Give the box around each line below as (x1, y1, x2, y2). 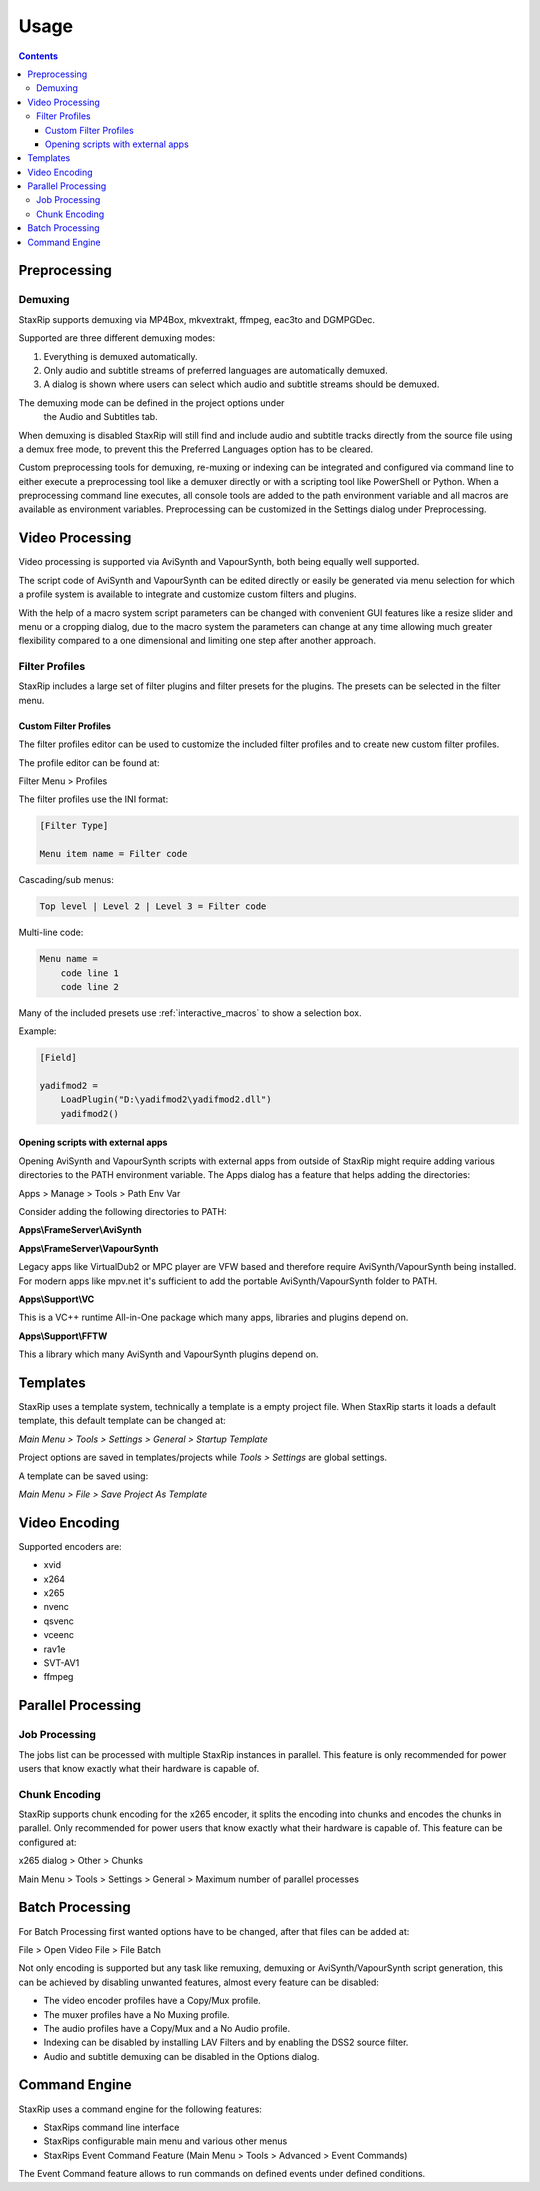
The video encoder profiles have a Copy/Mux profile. (43, 1995, 262, 2007)
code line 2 (60, 981, 120, 992)
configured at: (18, 1836, 77, 1848)
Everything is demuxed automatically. (43, 350, 198, 362)
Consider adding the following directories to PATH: (18, 1205, 227, 1217)
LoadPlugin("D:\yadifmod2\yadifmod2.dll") (60, 1094, 272, 1105)
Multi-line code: (18, 926, 84, 939)
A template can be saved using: (18, 1470, 149, 1482)
